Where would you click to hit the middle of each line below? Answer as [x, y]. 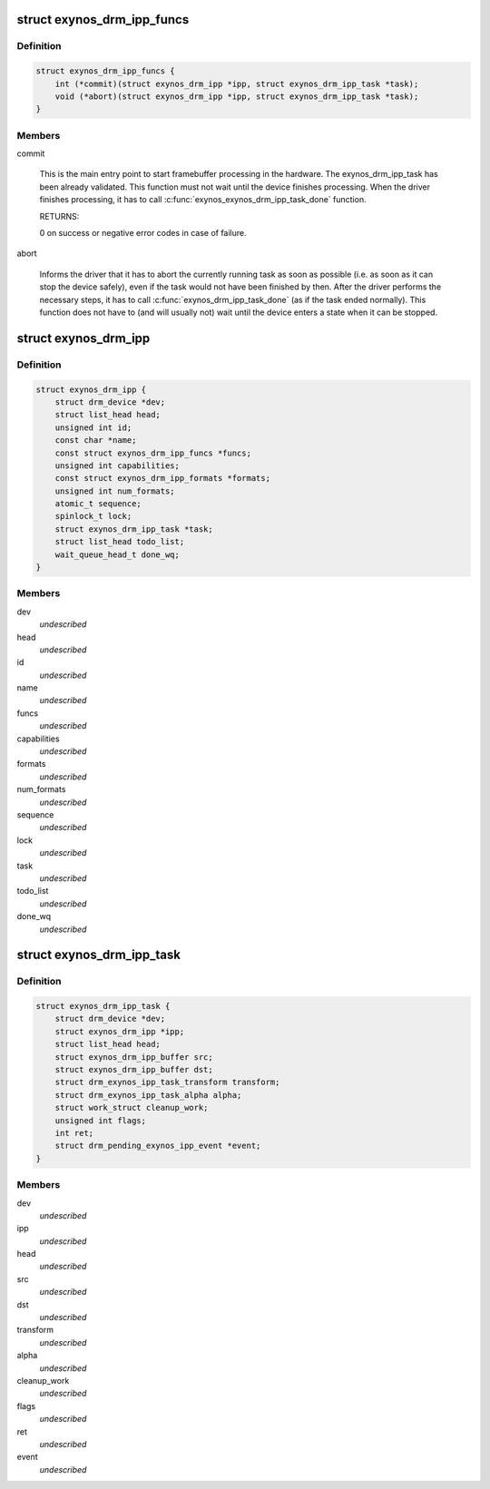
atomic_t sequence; [98, 504]
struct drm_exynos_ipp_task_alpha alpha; [148, 1095]
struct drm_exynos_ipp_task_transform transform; [167, 1082]
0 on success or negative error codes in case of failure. [143, 233]
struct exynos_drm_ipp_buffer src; [134, 1057]
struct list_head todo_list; [120, 542]
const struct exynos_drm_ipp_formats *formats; [163, 478]
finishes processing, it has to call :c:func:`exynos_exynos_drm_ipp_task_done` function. [203, 200]
